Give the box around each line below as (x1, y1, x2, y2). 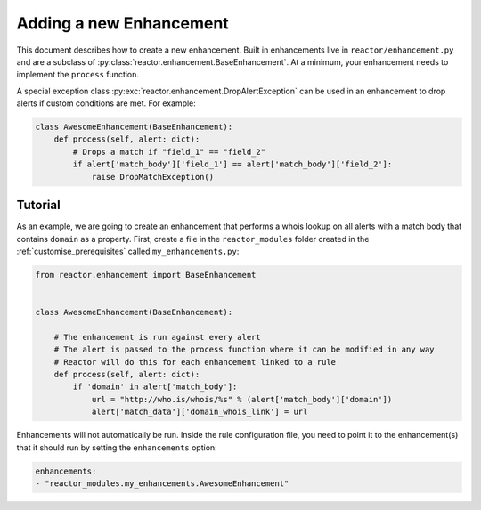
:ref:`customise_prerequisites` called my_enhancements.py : (16, 246, 240, 256)
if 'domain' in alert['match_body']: (72, 382, 238, 392)
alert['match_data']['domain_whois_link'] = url (91, 407, 308, 417)
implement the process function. (16, 69, 140, 80)
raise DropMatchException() (91, 172, 214, 182)
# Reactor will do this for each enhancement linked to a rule (53, 357, 337, 367)
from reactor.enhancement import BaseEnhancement (35, 270, 257, 279)
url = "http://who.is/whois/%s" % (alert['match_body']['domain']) (91, 394, 393, 404)
